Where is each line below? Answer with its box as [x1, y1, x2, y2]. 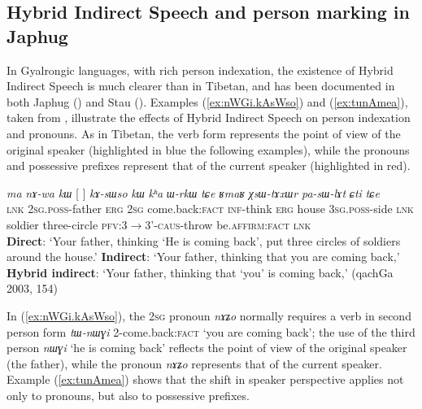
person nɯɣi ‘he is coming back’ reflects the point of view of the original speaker [7, 339, 407, 356]
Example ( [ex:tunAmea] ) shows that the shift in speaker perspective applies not [7, 371, 404, 388]
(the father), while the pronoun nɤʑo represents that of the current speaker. [7, 355, 382, 372]
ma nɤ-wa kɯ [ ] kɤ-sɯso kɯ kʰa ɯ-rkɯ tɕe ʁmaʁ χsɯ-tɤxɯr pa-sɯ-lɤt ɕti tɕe [7, 184, 380, 201]
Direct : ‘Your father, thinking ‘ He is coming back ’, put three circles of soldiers [7, 232, 401, 249]
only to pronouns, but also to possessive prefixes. [7, 386, 250, 403]
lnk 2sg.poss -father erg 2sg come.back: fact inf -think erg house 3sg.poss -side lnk [7, 200, 414, 217]
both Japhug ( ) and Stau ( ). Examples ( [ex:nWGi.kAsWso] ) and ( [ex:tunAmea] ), [7, 93, 408, 110]
